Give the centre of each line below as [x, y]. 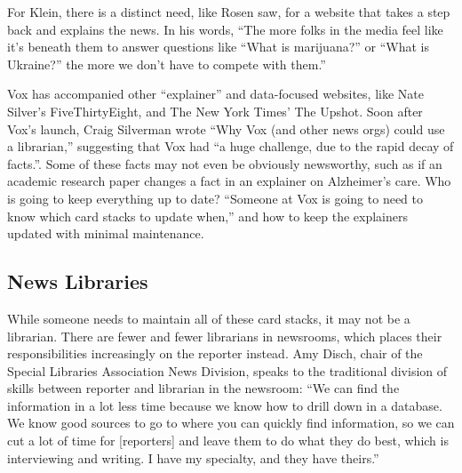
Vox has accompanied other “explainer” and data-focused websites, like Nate [215, 94]
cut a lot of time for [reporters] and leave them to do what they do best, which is [228, 441]
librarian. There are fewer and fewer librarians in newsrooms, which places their [225, 336]
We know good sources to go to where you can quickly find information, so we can [231, 423]
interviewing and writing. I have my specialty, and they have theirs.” [193, 457]
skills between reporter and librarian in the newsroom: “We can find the [203, 388]
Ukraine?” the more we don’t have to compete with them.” [167, 64]
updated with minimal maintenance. [106, 233]
